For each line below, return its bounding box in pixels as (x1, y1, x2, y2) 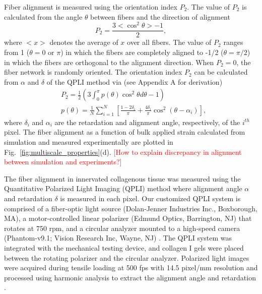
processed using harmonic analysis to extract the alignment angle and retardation (4, 272, 256, 282)
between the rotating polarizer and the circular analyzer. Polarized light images (4, 252, 249, 263)
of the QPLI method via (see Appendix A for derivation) (46, 76, 223, 87)
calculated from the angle (4, 11, 83, 22)
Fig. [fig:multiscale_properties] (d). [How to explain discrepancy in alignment (4, 146, 242, 157)
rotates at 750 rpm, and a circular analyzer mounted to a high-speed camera (4, 222, 240, 233)
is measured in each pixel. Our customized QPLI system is (60, 193, 241, 204)
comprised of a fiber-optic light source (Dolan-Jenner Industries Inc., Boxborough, (4, 203, 257, 213)
